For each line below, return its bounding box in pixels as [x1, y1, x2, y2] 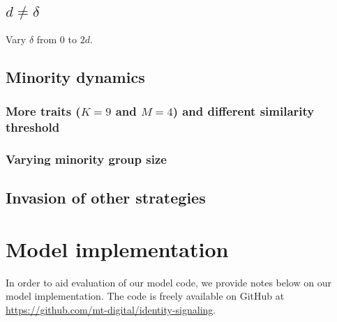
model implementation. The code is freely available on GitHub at [6, 289, 285, 303]
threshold [6, 118, 60, 136]
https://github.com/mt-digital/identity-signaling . [6, 302, 216, 316]
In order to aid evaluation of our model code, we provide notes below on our [6, 275, 331, 289]
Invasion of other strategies [6, 187, 206, 208]
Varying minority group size [6, 150, 167, 167]
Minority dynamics [6, 66, 145, 87]
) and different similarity [172, 102, 315, 120]
